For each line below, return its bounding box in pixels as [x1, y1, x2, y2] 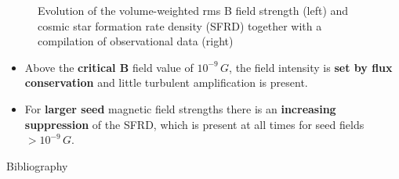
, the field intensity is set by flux [229, 59, 393, 75]
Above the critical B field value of [24, 59, 194, 75]
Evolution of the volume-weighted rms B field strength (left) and [38, 2, 349, 18]
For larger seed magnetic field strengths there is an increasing [24, 100, 336, 116]
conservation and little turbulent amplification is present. [24, 74, 308, 91]
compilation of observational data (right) [38, 33, 234, 49]
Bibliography [6, 157, 68, 174]
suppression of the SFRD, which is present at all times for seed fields [24, 116, 365, 132]
